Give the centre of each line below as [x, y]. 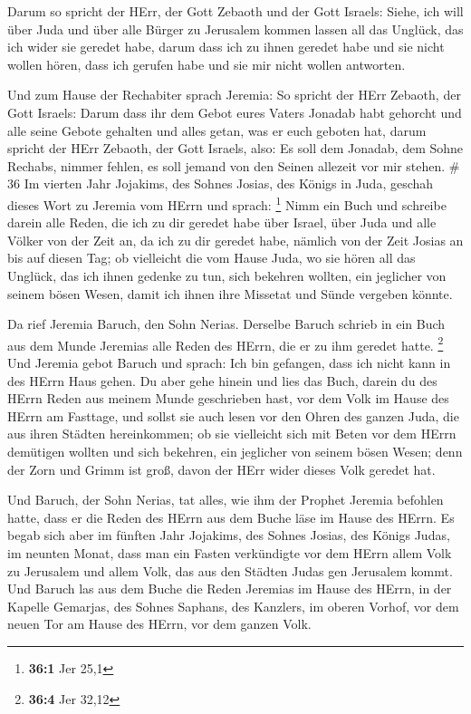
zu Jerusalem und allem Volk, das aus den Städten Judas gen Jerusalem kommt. [230, 570]
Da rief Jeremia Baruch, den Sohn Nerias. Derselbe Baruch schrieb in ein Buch [226, 324]
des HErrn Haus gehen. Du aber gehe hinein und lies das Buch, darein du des [222, 380]
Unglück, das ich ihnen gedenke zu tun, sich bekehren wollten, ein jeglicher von [227, 275]
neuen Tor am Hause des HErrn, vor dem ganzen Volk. [159, 624]
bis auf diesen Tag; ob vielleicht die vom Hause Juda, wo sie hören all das [211, 258]
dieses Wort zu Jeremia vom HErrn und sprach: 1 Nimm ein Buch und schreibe [227, 203]
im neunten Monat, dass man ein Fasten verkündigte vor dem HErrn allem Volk [230, 552]
